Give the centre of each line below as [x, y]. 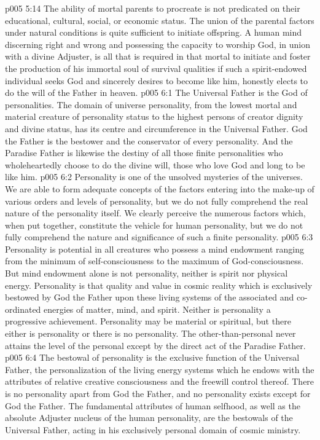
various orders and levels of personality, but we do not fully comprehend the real [157, 201]
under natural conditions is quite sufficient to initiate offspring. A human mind [154, 32]
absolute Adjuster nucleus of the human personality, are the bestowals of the [149, 418]
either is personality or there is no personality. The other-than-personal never [150, 333]
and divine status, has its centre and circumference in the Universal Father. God [156, 128]
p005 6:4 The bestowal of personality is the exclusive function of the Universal [152, 357]
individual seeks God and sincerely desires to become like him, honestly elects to [157, 80]
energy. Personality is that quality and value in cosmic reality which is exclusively [159, 285]
